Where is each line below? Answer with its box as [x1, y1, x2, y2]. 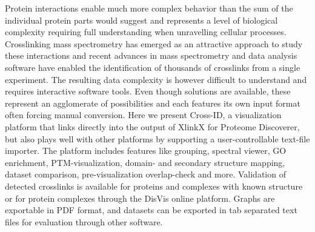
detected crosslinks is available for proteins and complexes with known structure [5, 179, 303, 192]
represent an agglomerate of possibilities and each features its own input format [5, 96, 300, 109]
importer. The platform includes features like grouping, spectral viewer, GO [5, 144, 287, 157]
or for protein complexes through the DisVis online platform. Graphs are [5, 191, 275, 204]
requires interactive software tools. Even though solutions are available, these [5, 85, 291, 98]
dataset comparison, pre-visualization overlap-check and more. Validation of [5, 168, 286, 181]
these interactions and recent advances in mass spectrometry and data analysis [5, 49, 297, 62]
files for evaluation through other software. [5, 215, 163, 228]
